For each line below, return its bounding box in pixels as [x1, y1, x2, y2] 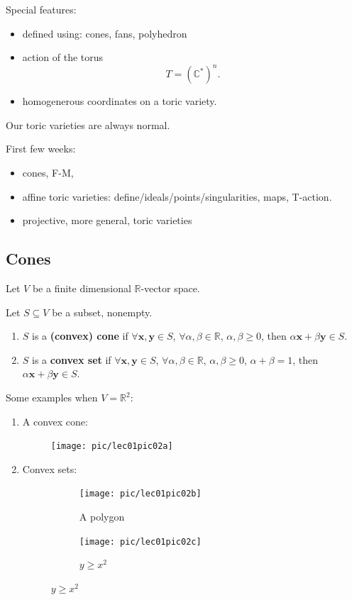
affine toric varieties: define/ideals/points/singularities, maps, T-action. [22, 189, 332, 204]
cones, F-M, [22, 165, 74, 180]
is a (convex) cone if [32, 328, 128, 343]
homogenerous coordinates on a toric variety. [22, 94, 217, 109]
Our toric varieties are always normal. [6, 117, 170, 132]
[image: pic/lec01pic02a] [50, 441, 173, 452]
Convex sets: [22, 461, 77, 476]
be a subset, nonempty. [52, 304, 153, 319]
